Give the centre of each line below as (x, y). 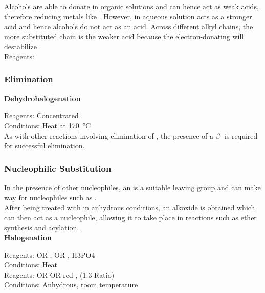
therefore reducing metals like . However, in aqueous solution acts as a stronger (128, 16)
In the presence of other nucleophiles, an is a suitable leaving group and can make (132, 187)
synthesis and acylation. (42, 227)
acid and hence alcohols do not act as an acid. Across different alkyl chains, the (129, 26)
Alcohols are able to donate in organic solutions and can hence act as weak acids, (131, 6)
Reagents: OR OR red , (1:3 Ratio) (59, 274)
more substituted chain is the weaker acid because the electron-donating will (124, 36)
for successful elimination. (45, 145)
